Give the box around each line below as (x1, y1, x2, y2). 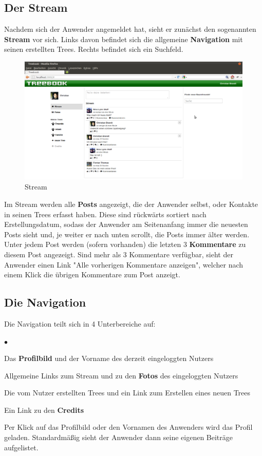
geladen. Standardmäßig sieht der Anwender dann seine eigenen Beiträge (4, 432, 233, 443)
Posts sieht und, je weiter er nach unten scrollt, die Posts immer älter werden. (4, 229, 250, 239)
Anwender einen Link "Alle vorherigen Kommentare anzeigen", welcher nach (4, 259, 244, 270)
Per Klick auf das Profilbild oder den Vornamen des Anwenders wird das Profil (4, 422, 253, 432)
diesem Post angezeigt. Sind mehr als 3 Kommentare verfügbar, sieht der (4, 249, 233, 259)
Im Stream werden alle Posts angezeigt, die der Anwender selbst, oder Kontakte (4, 198, 258, 209)
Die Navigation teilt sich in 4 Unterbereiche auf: (4, 318, 156, 329)
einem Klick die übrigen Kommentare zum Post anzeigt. (4, 269, 180, 280)
